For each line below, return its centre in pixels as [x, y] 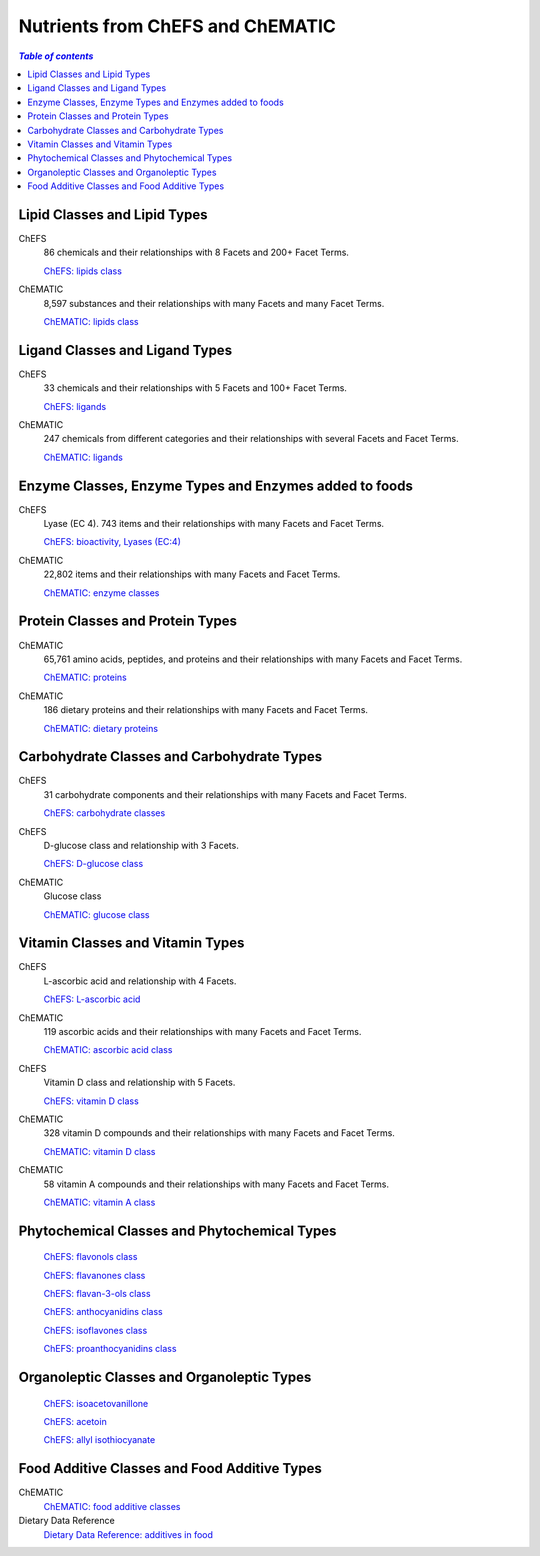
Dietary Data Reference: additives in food [128, 1534]
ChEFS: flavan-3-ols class [97, 1294]
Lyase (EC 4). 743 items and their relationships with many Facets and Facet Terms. [214, 524]
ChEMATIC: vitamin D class [99, 1151]
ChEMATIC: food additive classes [112, 1506]
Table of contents [56, 56]
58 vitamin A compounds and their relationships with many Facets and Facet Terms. [216, 1184]
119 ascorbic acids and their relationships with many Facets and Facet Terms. [202, 1031]
